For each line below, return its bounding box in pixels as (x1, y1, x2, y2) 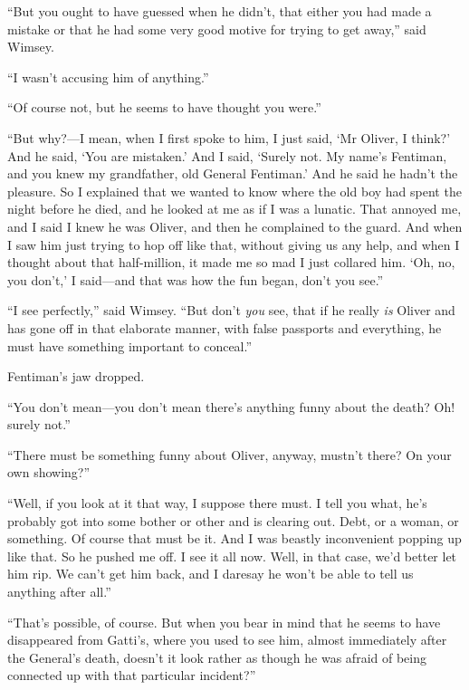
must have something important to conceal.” (7, 336, 253, 355)
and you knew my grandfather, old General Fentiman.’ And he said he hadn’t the (7, 164, 458, 183)
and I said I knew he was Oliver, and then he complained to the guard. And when (7, 216, 463, 235)
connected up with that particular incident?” (7, 666, 256, 685)
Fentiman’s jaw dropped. (7, 367, 145, 386)
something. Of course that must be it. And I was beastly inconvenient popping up (7, 529, 462, 548)
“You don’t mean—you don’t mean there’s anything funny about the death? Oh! (7, 397, 455, 416)
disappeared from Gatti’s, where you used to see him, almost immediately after (7, 630, 447, 649)
